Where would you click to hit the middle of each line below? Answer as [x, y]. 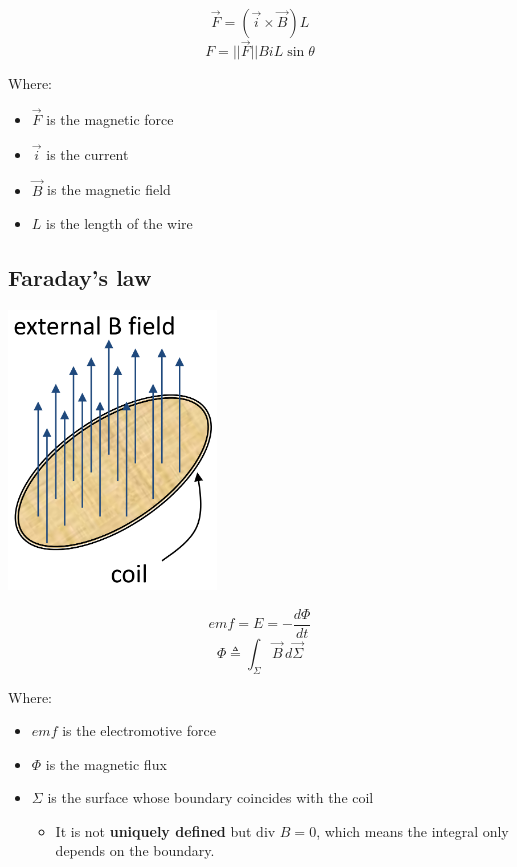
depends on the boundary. [135, 850]
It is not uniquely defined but [153, 830]
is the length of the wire [119, 223]
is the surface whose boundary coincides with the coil [210, 797]
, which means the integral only [412, 830]
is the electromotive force [139, 730]
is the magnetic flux [106, 763]
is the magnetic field [109, 189]
